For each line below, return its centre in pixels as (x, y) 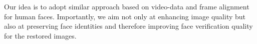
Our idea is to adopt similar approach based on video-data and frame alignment (127, 6)
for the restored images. (40, 35)
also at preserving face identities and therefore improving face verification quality (128, 26)
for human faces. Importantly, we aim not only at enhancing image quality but (125, 16)
